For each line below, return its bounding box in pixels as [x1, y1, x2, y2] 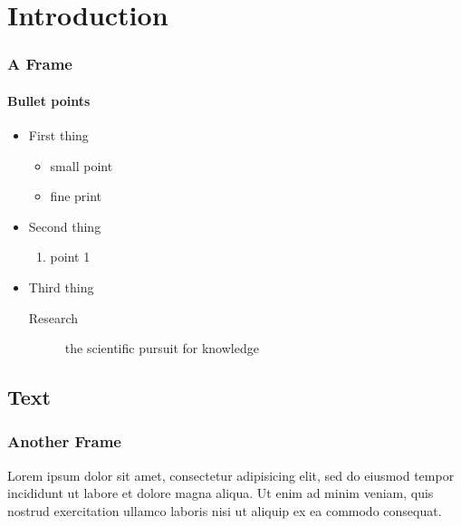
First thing [28, 126, 89, 145]
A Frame [7, 53, 72, 75]
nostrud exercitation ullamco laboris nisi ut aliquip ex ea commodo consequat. [7, 501, 442, 520]
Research [28, 308, 79, 327]
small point [50, 156, 113, 175]
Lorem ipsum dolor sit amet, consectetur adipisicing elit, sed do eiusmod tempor [7, 465, 455, 484]
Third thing [28, 277, 94, 296]
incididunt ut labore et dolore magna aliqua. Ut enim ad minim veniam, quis [7, 483, 434, 502]
